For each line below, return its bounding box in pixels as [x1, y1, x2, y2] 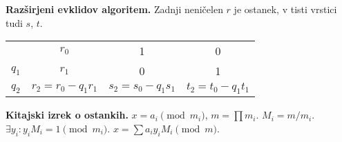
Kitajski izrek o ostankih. [6, 108, 129, 122]
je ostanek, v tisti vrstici [234, 2, 337, 16]
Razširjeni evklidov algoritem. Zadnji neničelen [6, 2, 223, 16]
